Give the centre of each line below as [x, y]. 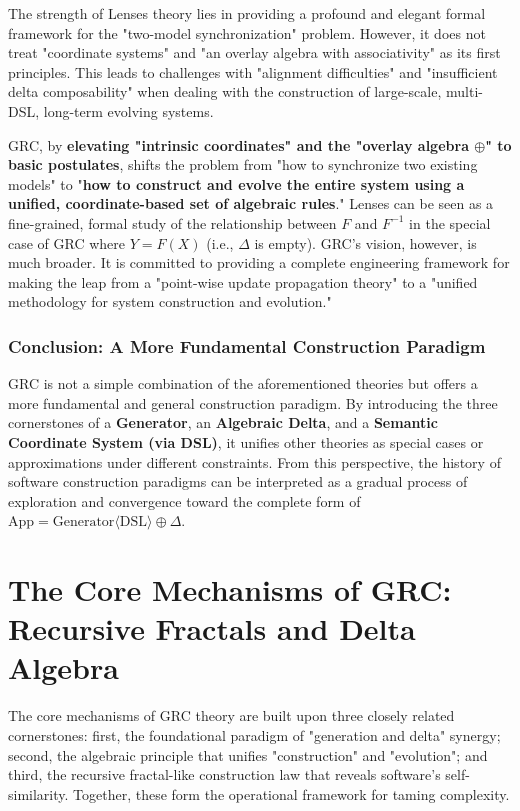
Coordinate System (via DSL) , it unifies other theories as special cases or [246, 441]
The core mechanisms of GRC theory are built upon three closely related [231, 715]
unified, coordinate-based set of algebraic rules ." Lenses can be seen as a [251, 203]
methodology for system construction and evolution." [170, 301]
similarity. [38, 793]
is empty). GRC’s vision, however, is [365, 242]
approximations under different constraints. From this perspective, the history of [254, 461]
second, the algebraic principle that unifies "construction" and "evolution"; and [248, 754]
